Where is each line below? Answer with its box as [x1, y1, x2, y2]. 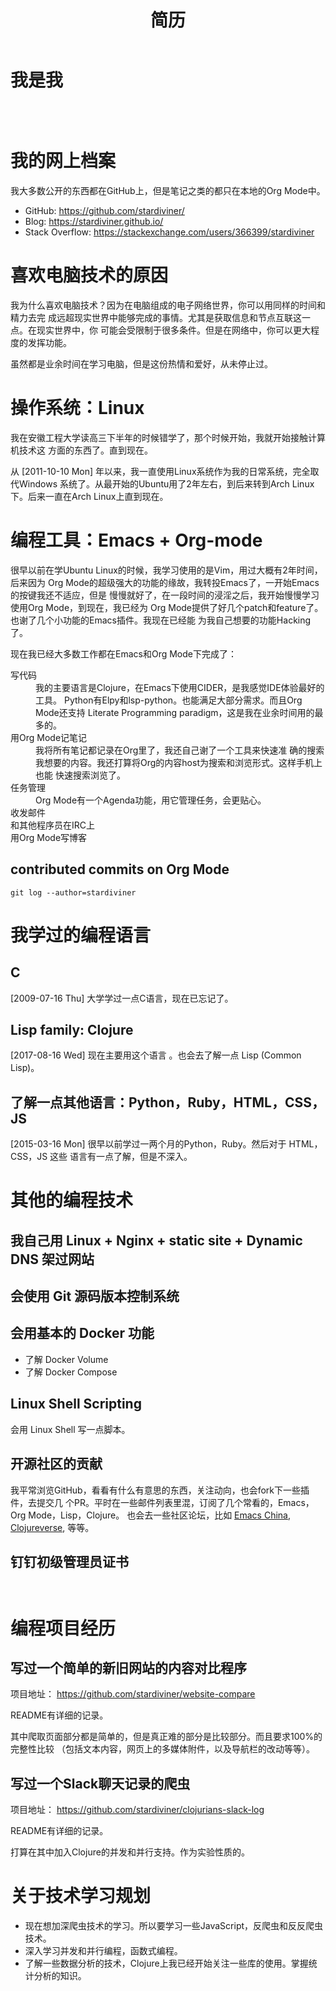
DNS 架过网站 [10, 1251, 95, 1268]
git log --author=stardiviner [10, 887, 137, 898]
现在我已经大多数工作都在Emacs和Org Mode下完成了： [10, 647, 237, 660]
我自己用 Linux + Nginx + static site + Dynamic [10, 1232, 303, 1249]
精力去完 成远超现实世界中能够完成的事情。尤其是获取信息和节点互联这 [10, 311, 302, 323]
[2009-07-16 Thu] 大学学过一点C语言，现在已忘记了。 [10, 992, 234, 1004]
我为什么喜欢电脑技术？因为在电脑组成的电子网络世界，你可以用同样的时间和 [10, 299, 326, 311]
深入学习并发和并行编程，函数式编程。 [24, 1945, 183, 1957]
